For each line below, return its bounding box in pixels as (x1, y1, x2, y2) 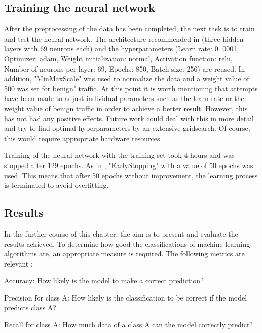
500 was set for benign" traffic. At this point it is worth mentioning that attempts (4, 83, 258, 93)
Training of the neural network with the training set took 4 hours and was (4, 150, 235, 160)
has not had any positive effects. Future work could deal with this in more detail (4, 113, 254, 123)
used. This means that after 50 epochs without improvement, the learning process (4, 170, 258, 180)
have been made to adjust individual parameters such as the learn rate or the (4, 93, 244, 104)
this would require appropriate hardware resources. (4, 132, 162, 143)
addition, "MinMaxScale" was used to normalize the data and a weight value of (4, 73, 249, 84)
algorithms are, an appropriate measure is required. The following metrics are (4, 248, 245, 259)
